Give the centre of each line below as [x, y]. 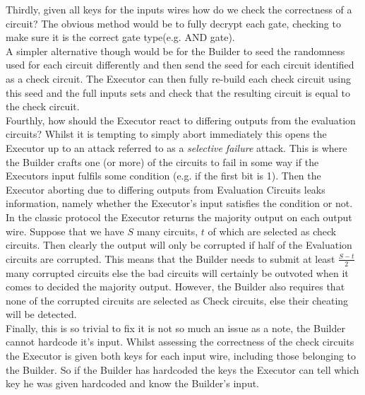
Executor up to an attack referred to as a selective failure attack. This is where [176, 147]
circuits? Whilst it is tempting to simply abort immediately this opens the [166, 134]
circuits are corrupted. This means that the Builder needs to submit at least [170, 258]
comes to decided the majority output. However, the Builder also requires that [175, 287]
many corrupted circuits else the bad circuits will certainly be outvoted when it [177, 272]
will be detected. [41, 314]
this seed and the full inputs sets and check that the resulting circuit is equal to [178, 92]
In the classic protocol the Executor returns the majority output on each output [179, 217]
